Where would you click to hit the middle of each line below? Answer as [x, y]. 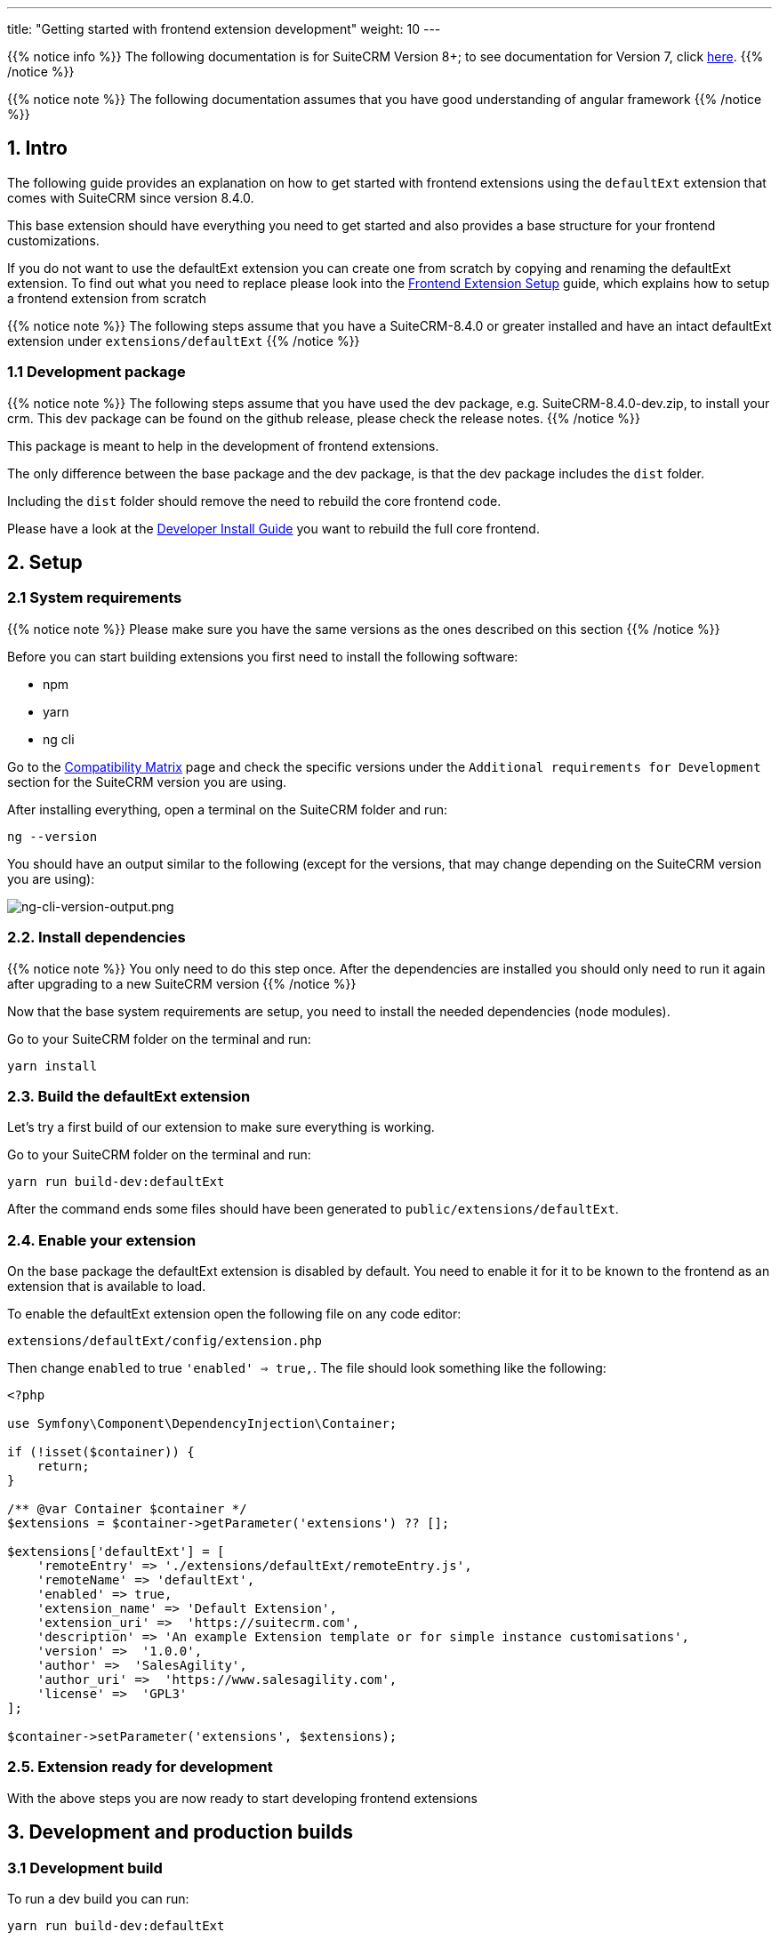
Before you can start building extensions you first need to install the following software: [263, 656]
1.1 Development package [96, 372]
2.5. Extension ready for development [140, 1767]
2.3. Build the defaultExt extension [129, 1096]
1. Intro [37, 148]
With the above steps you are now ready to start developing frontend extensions [242, 1798]
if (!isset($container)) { [101, 1452]
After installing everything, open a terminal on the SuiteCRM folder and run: [227, 809]
